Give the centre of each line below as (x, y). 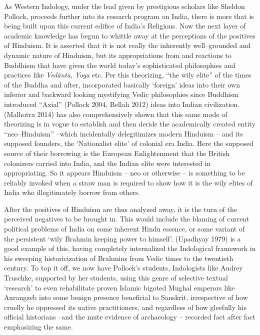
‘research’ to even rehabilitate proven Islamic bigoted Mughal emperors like (119, 287)
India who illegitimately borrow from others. (72, 192)
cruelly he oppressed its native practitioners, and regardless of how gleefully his (125, 307)
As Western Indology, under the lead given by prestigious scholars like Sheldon (124, 6)
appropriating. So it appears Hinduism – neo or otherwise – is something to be (124, 173)
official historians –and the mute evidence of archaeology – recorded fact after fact (130, 317)
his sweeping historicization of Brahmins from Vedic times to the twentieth (119, 258)
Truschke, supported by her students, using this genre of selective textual (116, 278)
